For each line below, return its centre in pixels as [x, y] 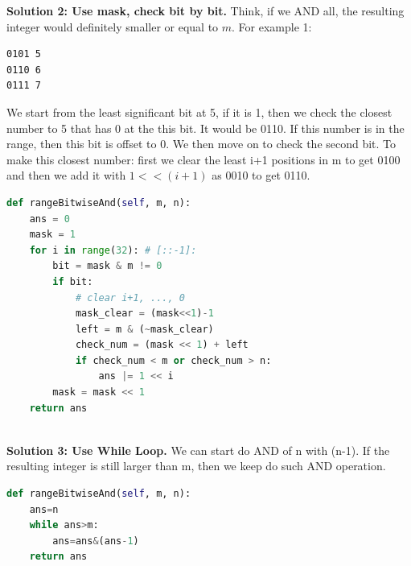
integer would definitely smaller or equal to [113, 26]
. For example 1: [272, 26]
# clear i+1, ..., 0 [130, 297]
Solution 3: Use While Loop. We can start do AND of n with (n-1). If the [198, 450]
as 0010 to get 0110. [261, 175]
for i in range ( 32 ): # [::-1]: [113, 250]
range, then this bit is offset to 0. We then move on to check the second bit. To [201, 144]
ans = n [44, 509]
